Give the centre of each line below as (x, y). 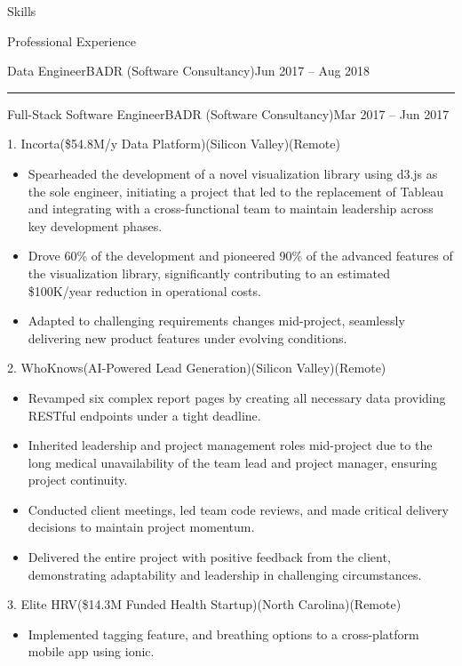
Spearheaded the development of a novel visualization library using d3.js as (233, 173)
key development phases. (95, 225)
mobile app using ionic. (91, 651)
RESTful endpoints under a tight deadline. (144, 415)
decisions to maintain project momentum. (141, 527)
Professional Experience (72, 40)
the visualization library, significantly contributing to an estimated (209, 273)
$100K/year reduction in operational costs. (144, 290)
